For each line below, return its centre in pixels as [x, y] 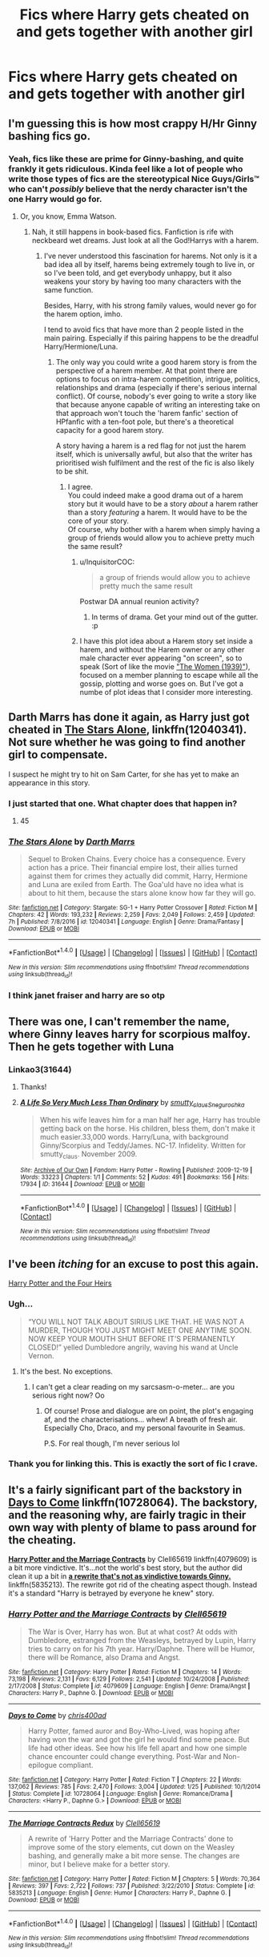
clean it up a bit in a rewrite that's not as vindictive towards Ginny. [120, 1576]
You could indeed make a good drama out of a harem [155, 495]
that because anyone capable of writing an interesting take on [158, 404]
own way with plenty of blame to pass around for [132, 1527]
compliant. [76, 1765]
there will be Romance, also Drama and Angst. [104, 1657]
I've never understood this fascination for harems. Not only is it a [151, 256]
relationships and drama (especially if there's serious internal [157, 387]
